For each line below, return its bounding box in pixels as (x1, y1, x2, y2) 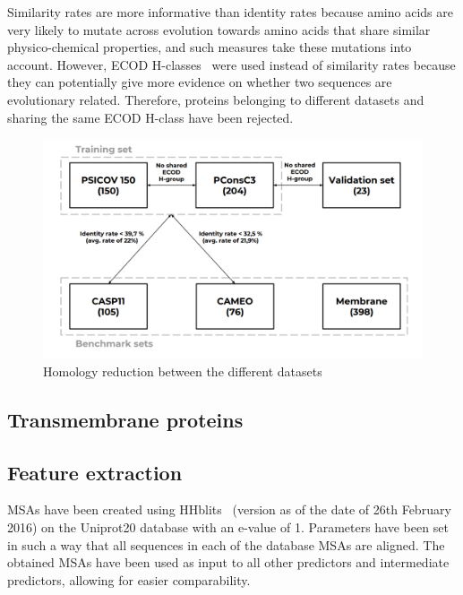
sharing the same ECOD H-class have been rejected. (7, 108, 294, 126)
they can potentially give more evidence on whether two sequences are (7, 73, 392, 91)
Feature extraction (7, 458, 183, 486)
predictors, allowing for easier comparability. (7, 570, 251, 589)
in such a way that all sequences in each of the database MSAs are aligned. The (7, 535, 445, 554)
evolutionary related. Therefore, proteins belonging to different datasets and (7, 90, 424, 108)
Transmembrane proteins (7, 405, 244, 433)
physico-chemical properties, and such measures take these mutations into (7, 38, 412, 56)
